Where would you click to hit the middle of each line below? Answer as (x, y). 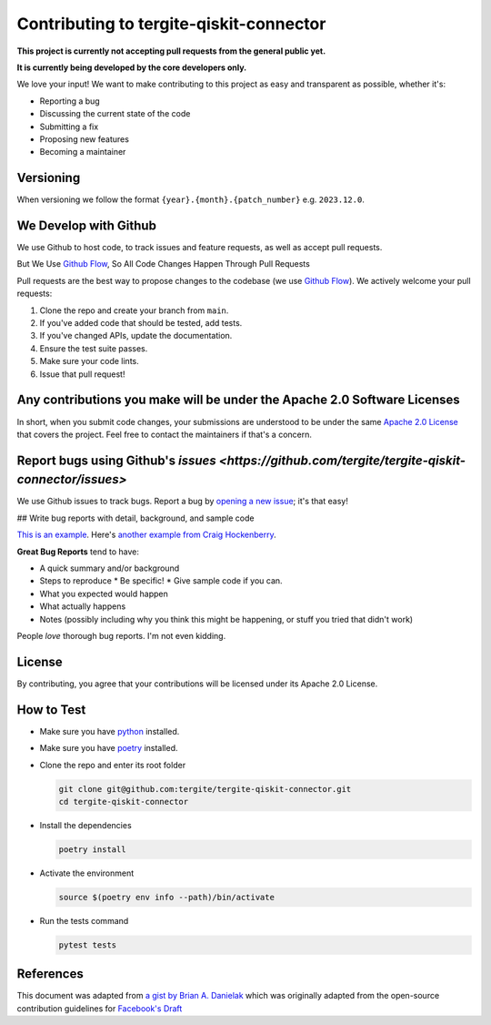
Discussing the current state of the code (115, 114)
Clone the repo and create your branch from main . (134, 310)
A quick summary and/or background (110, 568)
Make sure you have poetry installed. (109, 748)
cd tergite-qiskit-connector (124, 802)
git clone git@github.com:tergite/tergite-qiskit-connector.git (205, 789)
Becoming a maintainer (83, 152)
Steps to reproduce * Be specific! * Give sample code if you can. (161, 581)
